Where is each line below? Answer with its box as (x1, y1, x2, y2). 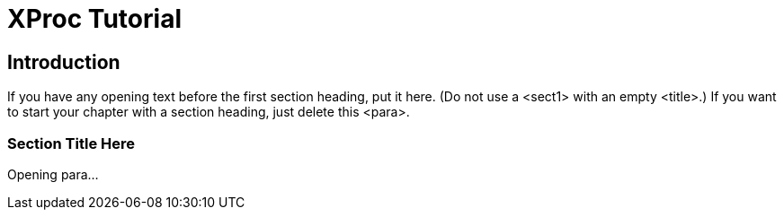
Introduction (7, 50, 120, 74)
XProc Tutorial (7, 4, 182, 34)
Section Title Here (7, 134, 136, 152)
